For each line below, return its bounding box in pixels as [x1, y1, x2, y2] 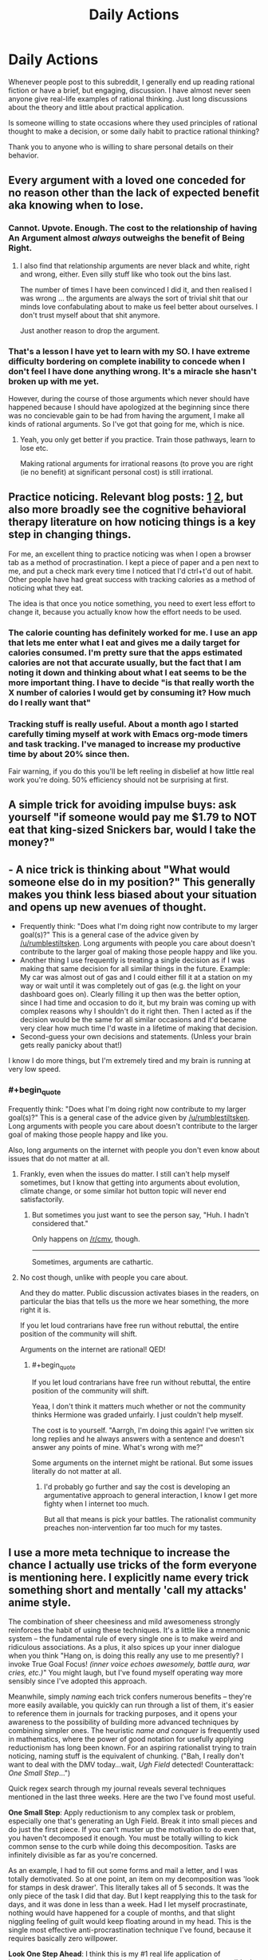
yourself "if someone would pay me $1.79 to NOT [8, 811, 258, 824]
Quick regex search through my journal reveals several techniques [8, 1784, 227, 1794]
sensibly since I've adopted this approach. [8, 1676, 148, 1686]
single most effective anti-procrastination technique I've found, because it [8, 1925, 251, 1935]
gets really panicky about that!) [19, 1041, 122, 1050]
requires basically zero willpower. [8, 1934, 118, 1943]
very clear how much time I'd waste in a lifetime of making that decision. [19, 1023, 258, 1033]
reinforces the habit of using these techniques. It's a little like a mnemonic [8, 1625, 251, 1635]
